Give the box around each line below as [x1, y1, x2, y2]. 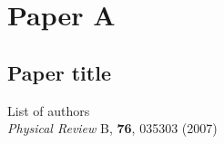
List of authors [7, 101, 90, 120]
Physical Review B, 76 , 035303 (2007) [7, 119, 218, 138]
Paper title [7, 58, 111, 86]
